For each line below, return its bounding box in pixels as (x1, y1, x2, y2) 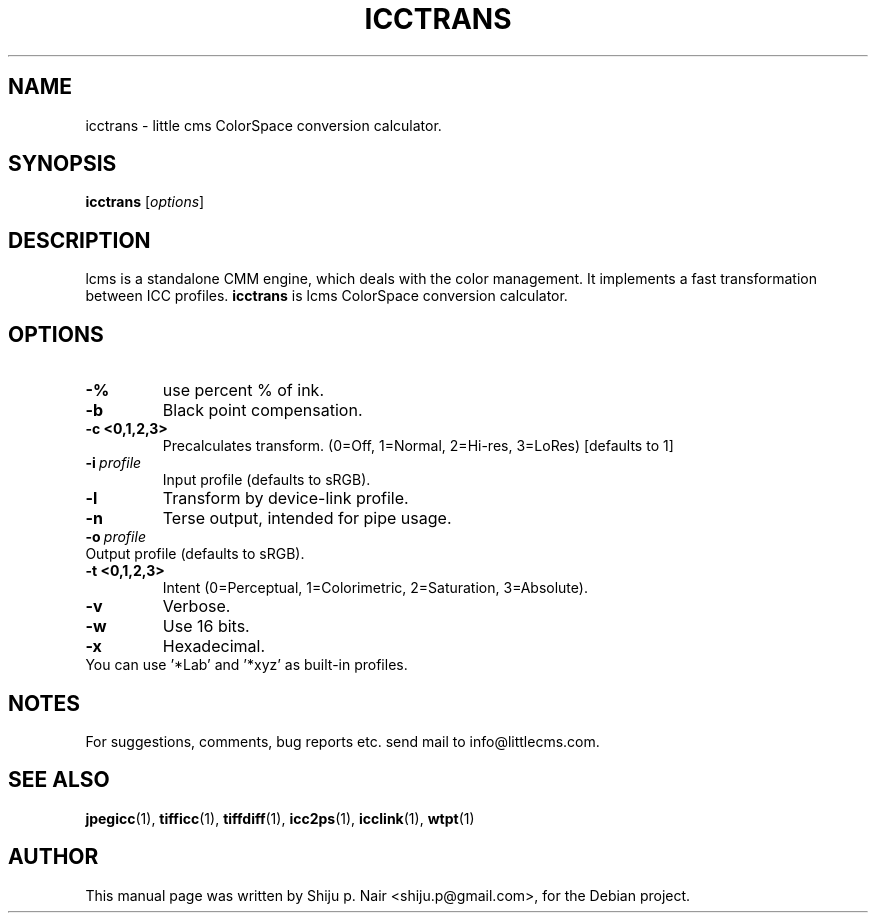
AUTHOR (8, 844, 99, 870)
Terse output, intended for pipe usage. (162, 508, 452, 529)
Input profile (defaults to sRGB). (162, 471, 371, 489)
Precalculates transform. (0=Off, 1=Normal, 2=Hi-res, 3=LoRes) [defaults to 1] (162, 437, 674, 455)
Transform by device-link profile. (162, 488, 409, 509)
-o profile (85, 528, 146, 546)
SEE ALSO (8, 767, 110, 793)
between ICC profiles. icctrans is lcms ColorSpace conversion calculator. (85, 287, 568, 305)
